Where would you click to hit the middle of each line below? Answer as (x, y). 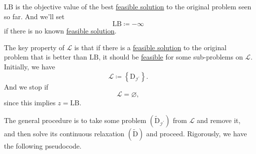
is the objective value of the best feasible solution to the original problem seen (133, 6)
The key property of (34, 47)
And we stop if (26, 86)
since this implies (30, 103)
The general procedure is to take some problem (75, 120)
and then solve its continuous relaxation (64, 133)
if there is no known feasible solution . (60, 31)
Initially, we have (30, 66)
